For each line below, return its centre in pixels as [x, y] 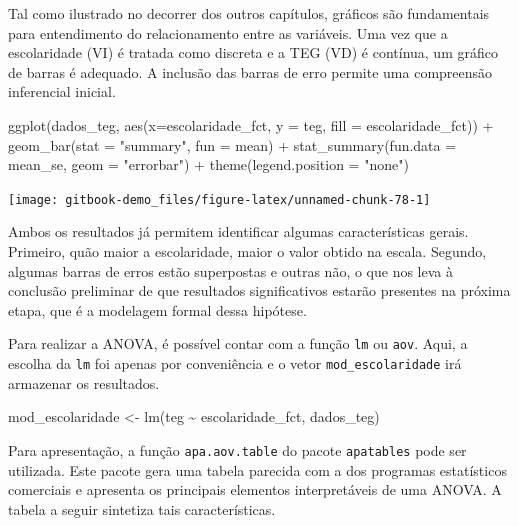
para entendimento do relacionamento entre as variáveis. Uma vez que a [228, 32]
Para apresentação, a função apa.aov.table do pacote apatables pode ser [237, 449]
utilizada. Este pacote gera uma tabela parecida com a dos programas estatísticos [257, 469]
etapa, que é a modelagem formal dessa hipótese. [157, 309]
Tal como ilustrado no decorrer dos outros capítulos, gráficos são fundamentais [249, 13]
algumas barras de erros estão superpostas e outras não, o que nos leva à [230, 270]
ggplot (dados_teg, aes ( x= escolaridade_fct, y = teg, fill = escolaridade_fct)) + [251, 124]
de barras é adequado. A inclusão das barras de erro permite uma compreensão [250, 71]
